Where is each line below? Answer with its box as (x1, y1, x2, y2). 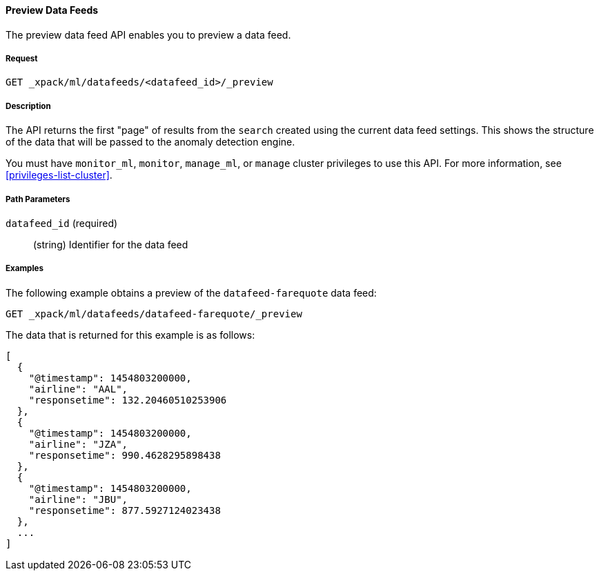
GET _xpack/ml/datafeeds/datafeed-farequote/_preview (6, 308, 302, 319)
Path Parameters (6, 194, 70, 204)
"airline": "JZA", (28, 438, 128, 450)
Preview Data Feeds (6, 4, 99, 16)
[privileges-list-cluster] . (6, 169, 112, 181)
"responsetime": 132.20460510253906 (28, 394, 227, 406)
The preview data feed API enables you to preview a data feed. (6, 28, 291, 41)
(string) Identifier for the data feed (33, 238, 188, 250)
